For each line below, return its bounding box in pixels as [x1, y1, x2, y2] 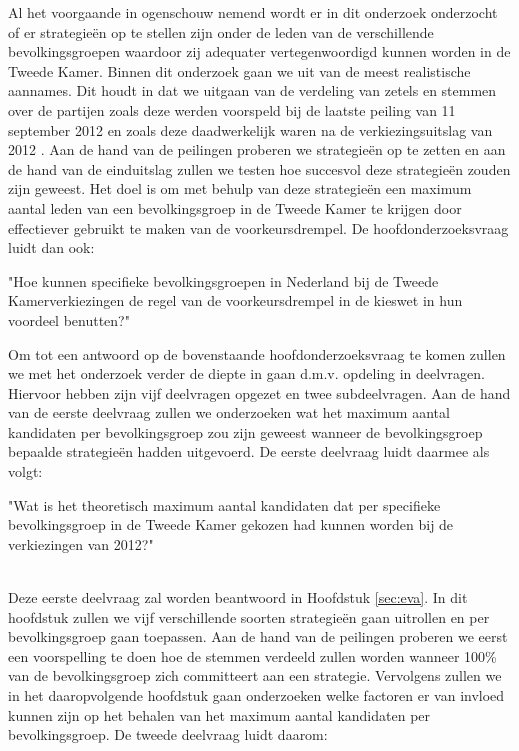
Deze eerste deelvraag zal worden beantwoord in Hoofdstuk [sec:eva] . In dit [8, 587, 468, 608]
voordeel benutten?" [8, 309, 130, 330]
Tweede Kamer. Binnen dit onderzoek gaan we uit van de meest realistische [8, 60, 471, 81]
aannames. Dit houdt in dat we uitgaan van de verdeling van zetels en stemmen [8, 80, 497, 101]
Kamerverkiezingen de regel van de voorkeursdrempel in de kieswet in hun [8, 290, 463, 311]
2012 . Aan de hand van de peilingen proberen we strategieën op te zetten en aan [8, 139, 506, 160]
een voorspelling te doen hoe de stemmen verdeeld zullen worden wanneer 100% [8, 645, 497, 666]
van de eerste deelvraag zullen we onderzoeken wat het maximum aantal [8, 402, 450, 423]
